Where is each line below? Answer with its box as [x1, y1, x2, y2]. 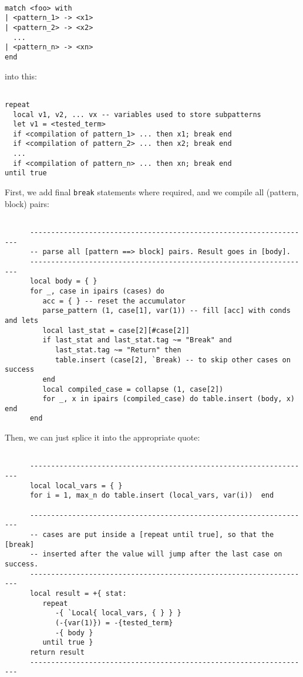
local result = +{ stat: [29, 589, 127, 598]
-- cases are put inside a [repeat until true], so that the [29, 530, 274, 539]
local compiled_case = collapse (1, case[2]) [42, 385, 224, 393]
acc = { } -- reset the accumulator [42, 296, 186, 305]
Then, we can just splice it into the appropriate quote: [5, 431, 200, 443]
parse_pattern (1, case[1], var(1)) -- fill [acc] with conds [42, 306, 291, 315]
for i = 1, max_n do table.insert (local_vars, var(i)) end [29, 491, 274, 500]
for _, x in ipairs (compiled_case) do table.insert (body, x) [42, 395, 295, 403]
